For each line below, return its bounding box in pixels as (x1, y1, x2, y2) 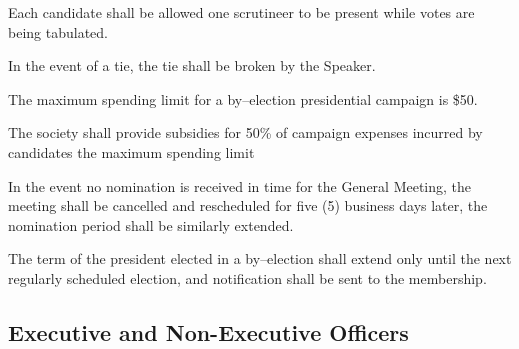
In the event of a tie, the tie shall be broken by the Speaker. (8, 55, 376, 76)
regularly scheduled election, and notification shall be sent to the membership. (8, 267, 487, 288)
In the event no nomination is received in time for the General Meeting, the (8, 175, 472, 196)
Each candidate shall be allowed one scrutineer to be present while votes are (8, 2, 475, 22)
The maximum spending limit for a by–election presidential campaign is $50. (8, 88, 478, 109)
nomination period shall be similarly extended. (8, 214, 294, 235)
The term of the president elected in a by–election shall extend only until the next (8, 248, 512, 269)
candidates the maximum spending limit (8, 141, 255, 162)
